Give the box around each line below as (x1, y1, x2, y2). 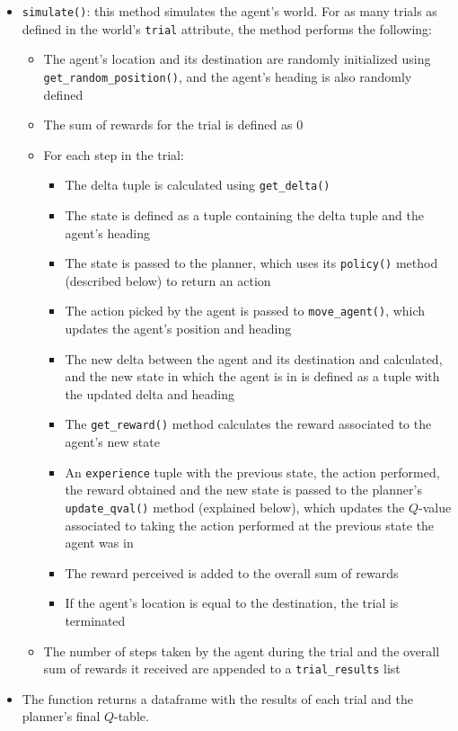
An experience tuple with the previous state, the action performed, (65, 462, 440, 481)
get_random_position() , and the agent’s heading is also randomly (43, 67, 412, 85)
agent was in (65, 533, 134, 552)
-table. (114, 707, 149, 726)
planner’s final (22, 707, 101, 726)
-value (418, 497, 452, 516)
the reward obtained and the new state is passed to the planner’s (65, 480, 422, 499)
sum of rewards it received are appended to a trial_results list (43, 659, 401, 678)
